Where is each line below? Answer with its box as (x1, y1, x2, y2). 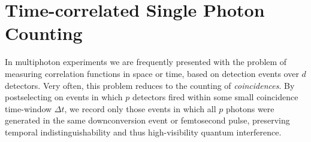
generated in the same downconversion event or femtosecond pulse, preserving (5, 114, 290, 126)
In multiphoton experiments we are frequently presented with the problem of (5, 55, 287, 68)
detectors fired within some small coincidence (132, 91, 298, 103)
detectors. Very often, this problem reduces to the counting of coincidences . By (5, 79, 295, 91)
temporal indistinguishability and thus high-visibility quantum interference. (5, 125, 282, 138)
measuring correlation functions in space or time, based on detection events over (5, 67, 299, 79)
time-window (5, 102, 52, 115)
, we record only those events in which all (64, 102, 216, 115)
